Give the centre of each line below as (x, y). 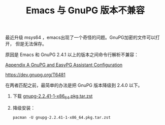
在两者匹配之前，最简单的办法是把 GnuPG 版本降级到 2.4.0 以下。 (74, 85)
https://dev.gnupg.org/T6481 (36, 75)
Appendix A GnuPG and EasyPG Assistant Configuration (64, 65)
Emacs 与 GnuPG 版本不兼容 (85, 10)
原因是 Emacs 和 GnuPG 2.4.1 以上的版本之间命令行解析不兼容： (72, 55)
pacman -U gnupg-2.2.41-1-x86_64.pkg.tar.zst (61, 117)
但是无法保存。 (31, 44)
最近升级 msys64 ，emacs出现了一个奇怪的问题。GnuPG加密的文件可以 (80, 37)
